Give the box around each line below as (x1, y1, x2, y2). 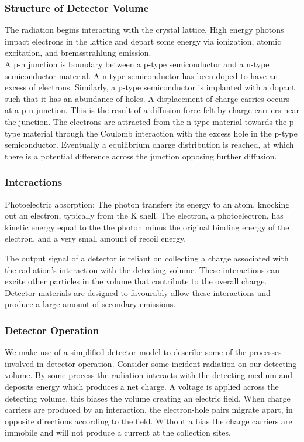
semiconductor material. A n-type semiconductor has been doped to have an (5, 69, 278, 81)
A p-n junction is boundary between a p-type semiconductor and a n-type (5, 58, 270, 70)
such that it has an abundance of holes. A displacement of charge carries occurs (5, 92, 290, 104)
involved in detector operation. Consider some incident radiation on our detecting (5, 357, 297, 369)
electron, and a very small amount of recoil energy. (5, 232, 186, 244)
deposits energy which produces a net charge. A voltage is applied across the (5, 380, 279, 392)
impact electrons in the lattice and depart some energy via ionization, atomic (5, 35, 281, 47)
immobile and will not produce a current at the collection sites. (5, 426, 231, 438)
